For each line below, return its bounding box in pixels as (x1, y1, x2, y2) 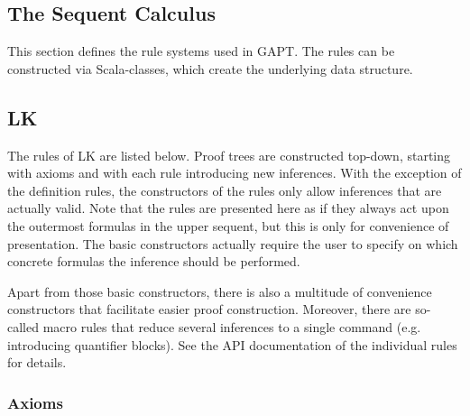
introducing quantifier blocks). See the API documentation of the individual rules (7, 335, 457, 354)
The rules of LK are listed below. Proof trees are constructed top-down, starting (7, 145, 451, 164)
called (7, 317, 39, 336)
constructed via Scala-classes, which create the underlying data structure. (7, 59, 413, 78)
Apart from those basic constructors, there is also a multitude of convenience (7, 282, 432, 300)
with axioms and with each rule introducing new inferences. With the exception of (7, 163, 462, 182)
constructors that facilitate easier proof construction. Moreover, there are (7, 300, 411, 319)
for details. (7, 353, 67, 372)
